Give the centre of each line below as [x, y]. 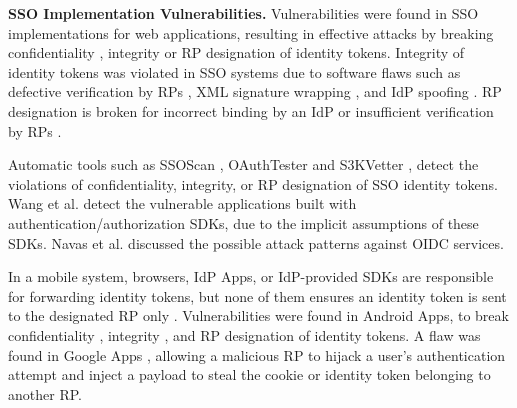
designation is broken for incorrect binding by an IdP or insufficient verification [251, 110]
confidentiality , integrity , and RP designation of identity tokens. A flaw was [244, 334]
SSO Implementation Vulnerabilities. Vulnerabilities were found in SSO [243, 13]
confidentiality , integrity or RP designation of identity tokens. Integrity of [236, 52]
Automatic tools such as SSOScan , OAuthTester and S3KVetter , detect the [243, 164]
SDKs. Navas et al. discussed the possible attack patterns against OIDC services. [256, 242]
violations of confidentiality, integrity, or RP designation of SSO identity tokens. [253, 183]
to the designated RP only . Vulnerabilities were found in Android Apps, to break [258, 315]
